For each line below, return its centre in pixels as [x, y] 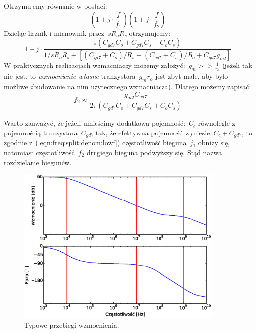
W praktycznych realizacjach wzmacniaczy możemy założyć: [95, 65]
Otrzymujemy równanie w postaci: [56, 6]
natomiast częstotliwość [39, 152]
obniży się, [214, 143]
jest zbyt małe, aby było [192, 76]
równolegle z [217, 123]
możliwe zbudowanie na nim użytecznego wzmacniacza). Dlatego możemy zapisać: [128, 86]
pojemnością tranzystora [41, 132]
